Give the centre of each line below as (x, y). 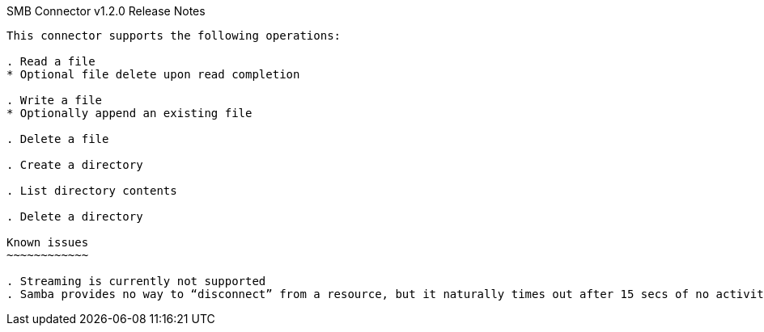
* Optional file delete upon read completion (153, 74)
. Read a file (51, 61)
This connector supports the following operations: (174, 36)
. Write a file (55, 100)
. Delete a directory (75, 216)
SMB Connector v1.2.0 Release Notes (106, 11)
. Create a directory (75, 165)
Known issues (48, 242)
